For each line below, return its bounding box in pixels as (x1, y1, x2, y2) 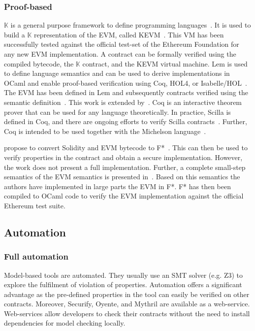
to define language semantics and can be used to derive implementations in (4, 68, 230, 78)
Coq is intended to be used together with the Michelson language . (4, 126, 206, 136)
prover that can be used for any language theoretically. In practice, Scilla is (4, 106, 231, 117)
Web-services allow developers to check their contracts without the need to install (4, 308, 250, 318)
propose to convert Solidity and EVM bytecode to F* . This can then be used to (4, 142, 248, 153)
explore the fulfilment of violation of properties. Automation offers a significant (4, 279, 242, 290)
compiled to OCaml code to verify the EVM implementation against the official (4, 191, 244, 201)
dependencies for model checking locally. (4, 318, 126, 328)
